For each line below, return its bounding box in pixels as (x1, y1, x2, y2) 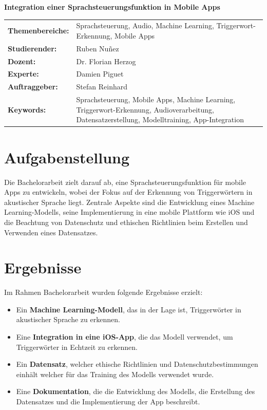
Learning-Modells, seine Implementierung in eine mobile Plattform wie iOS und (4, 207, 255, 217)
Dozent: (8, 55, 36, 66)
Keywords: (8, 104, 46, 115)
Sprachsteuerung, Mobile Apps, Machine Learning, (76, 94, 236, 105)
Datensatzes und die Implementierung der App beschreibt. (16, 396, 200, 406)
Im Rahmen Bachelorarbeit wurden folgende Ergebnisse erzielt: (4, 287, 203, 297)
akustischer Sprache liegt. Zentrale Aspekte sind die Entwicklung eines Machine (4, 196, 255, 207)
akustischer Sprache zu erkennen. (16, 314, 120, 325)
